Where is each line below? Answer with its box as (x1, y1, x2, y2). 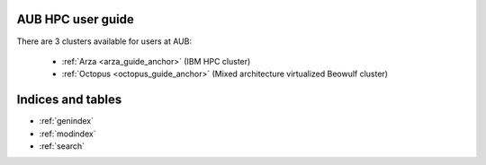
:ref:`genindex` (39, 116, 94, 126)
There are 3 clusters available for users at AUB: (16, 36, 193, 47)
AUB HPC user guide (16, 12, 134, 27)
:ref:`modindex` (39, 128, 96, 139)
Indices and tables (16, 92, 122, 108)
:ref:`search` (39, 140, 85, 152)
